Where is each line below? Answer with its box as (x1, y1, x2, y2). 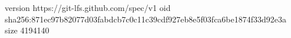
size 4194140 (5, 24, 49, 36)
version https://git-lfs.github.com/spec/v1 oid (5, 2, 171, 13)
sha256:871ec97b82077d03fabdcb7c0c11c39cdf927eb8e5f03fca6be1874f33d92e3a (5, 13, 287, 25)
